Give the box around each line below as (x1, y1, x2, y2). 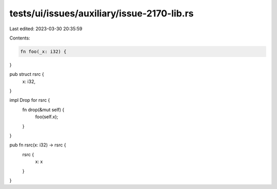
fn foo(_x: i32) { (20, 49, 67, 54)
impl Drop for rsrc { (9, 97, 50, 103)
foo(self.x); (35, 114, 58, 120)
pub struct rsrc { (9, 71, 44, 77)
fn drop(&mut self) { (22, 107, 65, 113)
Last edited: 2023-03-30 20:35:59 (9, 26, 83, 32)
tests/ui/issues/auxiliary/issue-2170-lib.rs (9, 8, 194, 19)
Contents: (9, 35, 30, 41)
